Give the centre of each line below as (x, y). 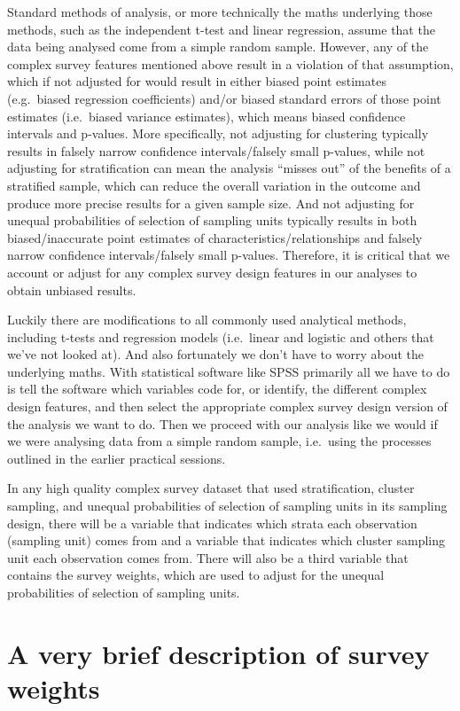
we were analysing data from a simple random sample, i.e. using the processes (219, 441)
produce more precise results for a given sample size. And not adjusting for (211, 203)
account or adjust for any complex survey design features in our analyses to (212, 272)
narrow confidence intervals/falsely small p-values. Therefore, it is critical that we (229, 255)
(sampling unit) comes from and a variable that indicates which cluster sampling (226, 540)
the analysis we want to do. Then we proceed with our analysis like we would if (222, 423)
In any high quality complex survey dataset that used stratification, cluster (211, 488)
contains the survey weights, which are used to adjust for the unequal (196, 575)
